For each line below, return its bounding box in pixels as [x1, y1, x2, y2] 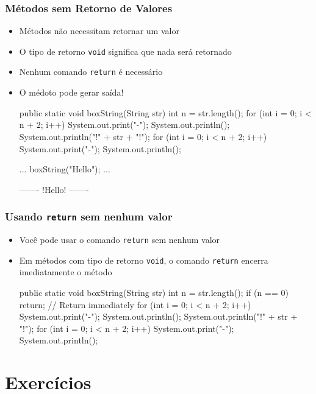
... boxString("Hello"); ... [19, 163, 110, 175]
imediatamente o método [19, 266, 112, 278]
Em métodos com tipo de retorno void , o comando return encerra [19, 253, 268, 266]
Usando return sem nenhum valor [5, 209, 173, 224]
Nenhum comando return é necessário [19, 65, 163, 78]
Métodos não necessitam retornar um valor [19, 24, 179, 37]
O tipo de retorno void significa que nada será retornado [19, 44, 232, 57]
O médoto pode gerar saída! [19, 86, 124, 99]
